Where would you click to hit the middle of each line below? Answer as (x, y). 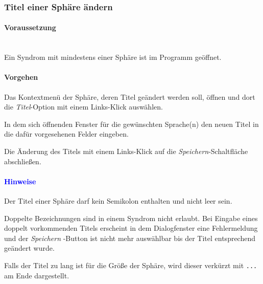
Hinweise (20, 181)
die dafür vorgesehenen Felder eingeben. (66, 134)
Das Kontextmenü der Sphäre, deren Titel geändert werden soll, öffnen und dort (130, 96)
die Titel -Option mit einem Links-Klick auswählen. (83, 107)
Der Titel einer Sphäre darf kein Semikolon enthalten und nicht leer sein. (118, 200)
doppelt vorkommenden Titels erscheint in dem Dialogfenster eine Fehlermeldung (131, 228)
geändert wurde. (29, 248)
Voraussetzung (30, 27)
